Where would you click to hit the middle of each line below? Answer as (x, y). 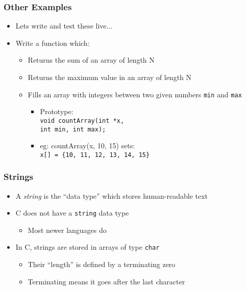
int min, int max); (73, 129)
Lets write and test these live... (64, 26)
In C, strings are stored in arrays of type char (88, 247)
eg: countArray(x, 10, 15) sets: (88, 146)
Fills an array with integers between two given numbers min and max (135, 94)
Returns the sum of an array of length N (91, 60)
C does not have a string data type (72, 213)
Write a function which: (53, 43)
